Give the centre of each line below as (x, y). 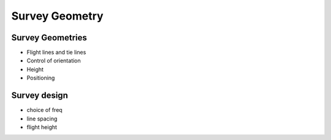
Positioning (41, 78)
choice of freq (44, 110)
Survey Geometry (57, 16)
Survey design (40, 96)
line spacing (42, 119)
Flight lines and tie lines (56, 53)
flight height (42, 127)
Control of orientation (54, 61)
